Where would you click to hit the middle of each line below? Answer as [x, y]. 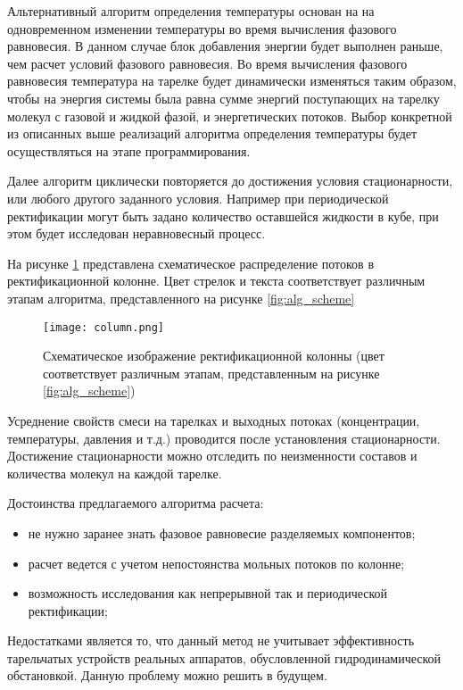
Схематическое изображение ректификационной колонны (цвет [214, 356]
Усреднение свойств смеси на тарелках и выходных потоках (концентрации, [214, 420]
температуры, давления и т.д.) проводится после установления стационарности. [224, 438]
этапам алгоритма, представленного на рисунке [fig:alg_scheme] [181, 298]
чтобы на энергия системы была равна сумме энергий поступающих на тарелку [223, 98]
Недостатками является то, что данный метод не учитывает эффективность [211, 640]
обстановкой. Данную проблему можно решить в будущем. [167, 675]
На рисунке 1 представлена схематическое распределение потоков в [190, 263]
